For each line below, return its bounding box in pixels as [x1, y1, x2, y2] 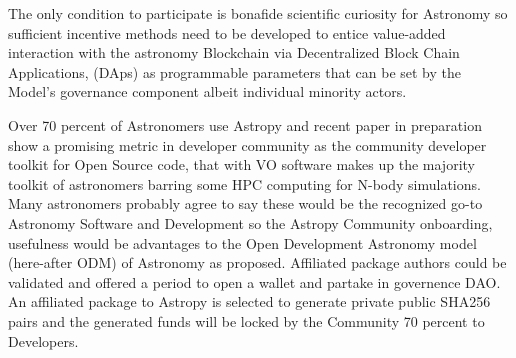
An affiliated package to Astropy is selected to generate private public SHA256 [8, 291, 491, 312]
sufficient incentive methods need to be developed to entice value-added [8, 22, 446, 43]
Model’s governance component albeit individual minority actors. [8, 81, 407, 102]
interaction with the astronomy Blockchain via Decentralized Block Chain [8, 42, 460, 63]
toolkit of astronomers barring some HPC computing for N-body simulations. [8, 173, 481, 194]
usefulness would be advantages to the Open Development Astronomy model [8, 232, 477, 253]
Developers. [8, 330, 79, 351]
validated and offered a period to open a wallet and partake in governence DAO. [8, 271, 501, 292]
